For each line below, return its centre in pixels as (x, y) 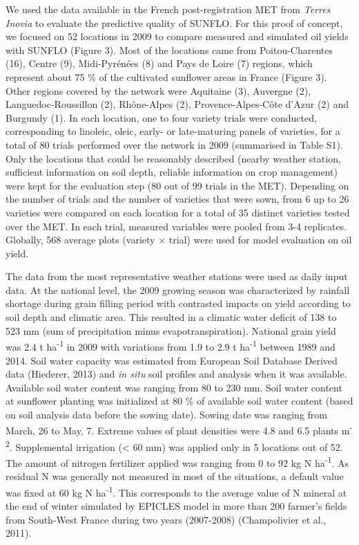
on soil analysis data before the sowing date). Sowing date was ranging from (167, 414)
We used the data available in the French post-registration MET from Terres (168, 9)
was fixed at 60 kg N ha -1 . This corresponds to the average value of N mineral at (176, 491)
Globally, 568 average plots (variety (80, 240)
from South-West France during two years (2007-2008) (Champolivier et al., (166, 519)
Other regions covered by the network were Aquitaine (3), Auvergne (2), (158, 90)
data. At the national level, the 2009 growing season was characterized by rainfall (178, 289)
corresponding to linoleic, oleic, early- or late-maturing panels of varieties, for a (173, 131)
